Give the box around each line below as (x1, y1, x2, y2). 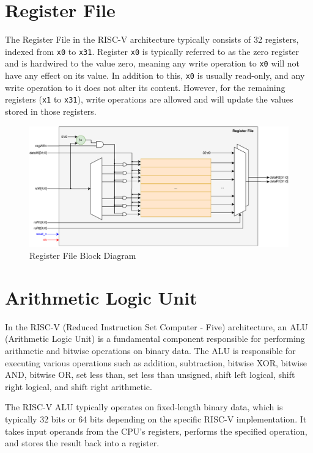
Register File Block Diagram (29, 249, 136, 262)
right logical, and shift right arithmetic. (5, 380, 152, 393)
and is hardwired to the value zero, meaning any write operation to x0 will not (5, 57, 300, 70)
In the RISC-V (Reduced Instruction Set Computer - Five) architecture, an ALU (5, 320, 308, 333)
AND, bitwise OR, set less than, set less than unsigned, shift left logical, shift (5, 368, 295, 381)
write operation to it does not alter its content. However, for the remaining (5, 81, 285, 93)
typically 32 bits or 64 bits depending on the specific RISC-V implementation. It (5, 412, 307, 425)
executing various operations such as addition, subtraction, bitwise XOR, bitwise (5, 356, 307, 369)
